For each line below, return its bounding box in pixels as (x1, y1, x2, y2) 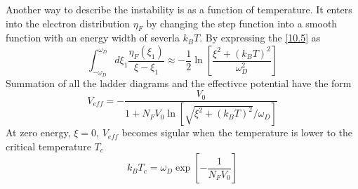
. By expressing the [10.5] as (199, 30, 321, 45)
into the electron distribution (6, 15, 131, 30)
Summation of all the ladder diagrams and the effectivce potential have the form (6, 75, 352, 90)
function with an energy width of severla (6, 30, 180, 45)
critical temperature (6, 138, 91, 153)
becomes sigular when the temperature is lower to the (121, 125, 353, 140)
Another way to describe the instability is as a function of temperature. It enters (6, 2, 352, 16)
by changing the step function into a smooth (146, 15, 338, 30)
